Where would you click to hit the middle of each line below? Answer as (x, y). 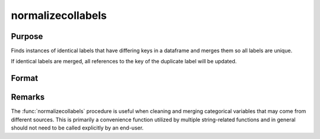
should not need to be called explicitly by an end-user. (77, 128)
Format (25, 78)
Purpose (27, 36)
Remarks (28, 97)
